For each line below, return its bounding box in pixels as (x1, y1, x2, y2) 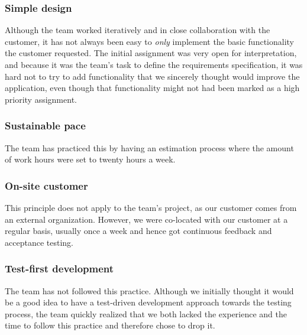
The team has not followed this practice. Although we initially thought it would (5, 284, 294, 297)
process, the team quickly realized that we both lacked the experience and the (5, 307, 287, 320)
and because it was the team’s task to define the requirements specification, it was (5, 58, 303, 70)
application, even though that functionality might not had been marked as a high (5, 82, 300, 94)
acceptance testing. (5, 236, 73, 248)
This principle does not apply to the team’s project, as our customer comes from (5, 201, 297, 213)
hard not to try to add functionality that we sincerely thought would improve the (5, 70, 300, 82)
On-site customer (5, 178, 88, 193)
